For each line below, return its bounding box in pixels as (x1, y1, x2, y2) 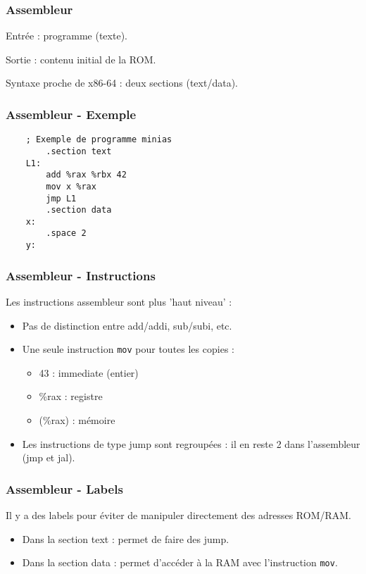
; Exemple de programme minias (25, 135, 172, 145)
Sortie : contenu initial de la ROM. (6, 51, 156, 66)
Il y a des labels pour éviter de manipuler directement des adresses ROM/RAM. (6, 508, 352, 523)
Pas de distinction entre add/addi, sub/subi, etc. (22, 318, 232, 332)
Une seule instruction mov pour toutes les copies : (22, 342, 234, 356)
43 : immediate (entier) (39, 365, 139, 380)
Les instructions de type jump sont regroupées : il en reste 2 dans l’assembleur (22, 436, 360, 451)
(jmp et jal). (22, 450, 75, 465)
